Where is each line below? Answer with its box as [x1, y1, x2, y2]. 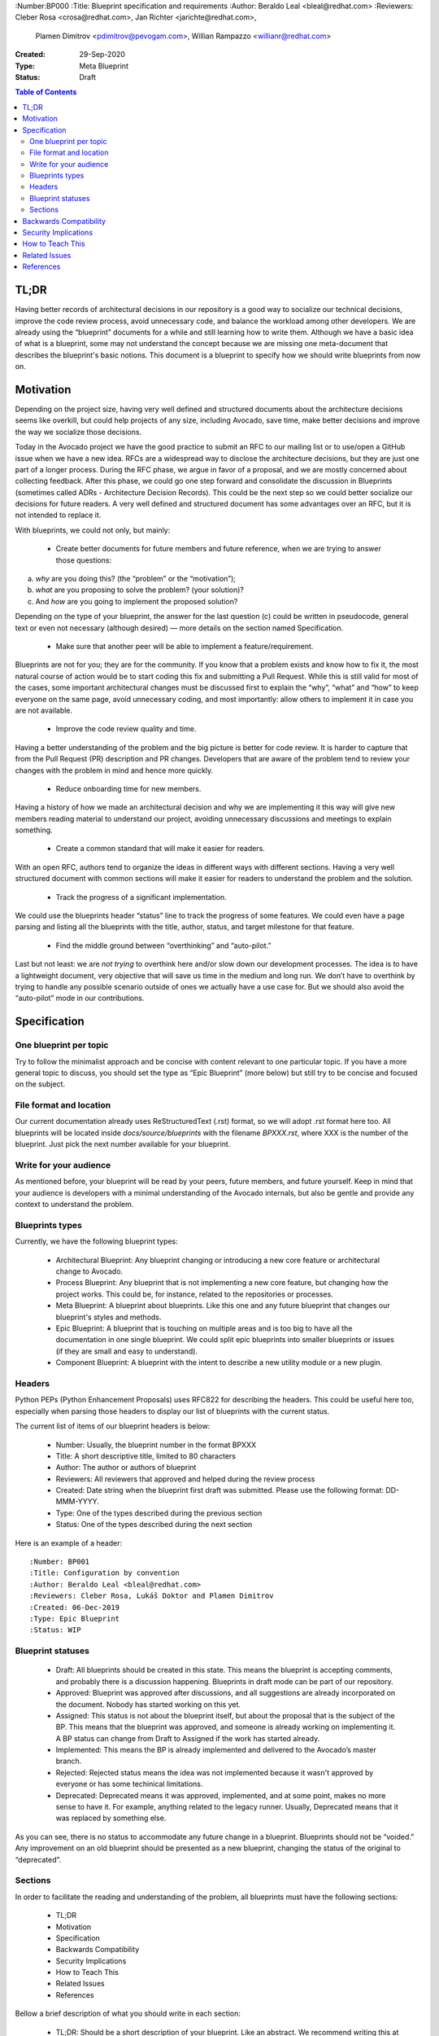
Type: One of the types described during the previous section [55, 1507, 263, 1518]
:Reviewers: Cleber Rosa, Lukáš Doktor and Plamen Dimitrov [29, 1591, 274, 1600]
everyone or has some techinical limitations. [55, 1779, 203, 1789]
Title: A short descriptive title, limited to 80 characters [55, 1450, 236, 1461]
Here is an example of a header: [15, 1538, 122, 1547]
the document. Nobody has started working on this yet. [55, 1699, 241, 1709]
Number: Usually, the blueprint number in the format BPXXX [55, 1440, 256, 1450]
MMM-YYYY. [55, 1497, 99, 1507]
